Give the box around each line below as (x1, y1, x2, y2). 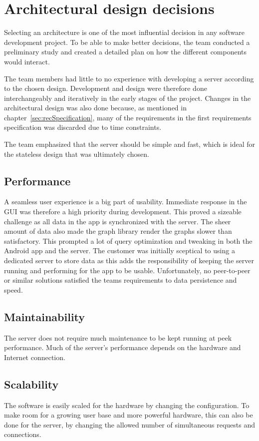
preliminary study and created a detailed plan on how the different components (4, 46, 247, 57)
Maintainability (4, 309, 85, 324)
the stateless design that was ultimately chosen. (4, 148, 149, 159)
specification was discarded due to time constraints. (4, 122, 162, 132)
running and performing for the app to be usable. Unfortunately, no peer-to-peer (4, 265, 251, 275)
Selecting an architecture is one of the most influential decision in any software (4, 27, 245, 37)
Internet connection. (4, 352, 65, 362)
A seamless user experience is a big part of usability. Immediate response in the (4, 196, 247, 207)
